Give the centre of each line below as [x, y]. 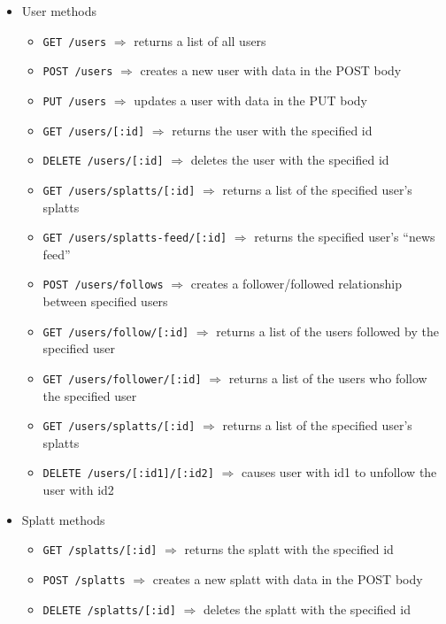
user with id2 [78, 490]
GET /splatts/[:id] [100, 551]
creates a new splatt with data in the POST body [288, 578]
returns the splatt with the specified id [289, 549]
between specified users [105, 301]
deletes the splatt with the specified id [307, 609]
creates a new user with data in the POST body [271, 70]
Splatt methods [63, 519]
